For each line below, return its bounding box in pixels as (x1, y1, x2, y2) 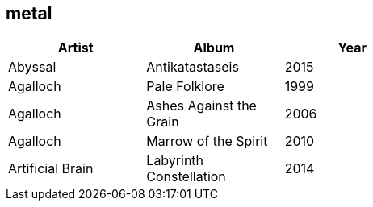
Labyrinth (146, 152, 204, 169)
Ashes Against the (146, 97, 257, 114)
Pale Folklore (146, 78, 224, 95)
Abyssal (8, 59, 57, 76)
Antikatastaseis (146, 59, 239, 76)
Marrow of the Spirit (146, 133, 268, 150)
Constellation (146, 168, 226, 185)
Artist (57, 39, 94, 56)
